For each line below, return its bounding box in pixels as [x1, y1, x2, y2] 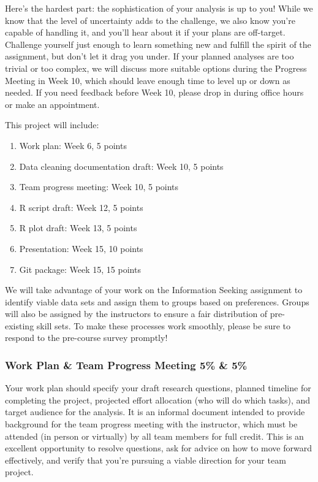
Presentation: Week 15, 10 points [19, 242, 143, 254]
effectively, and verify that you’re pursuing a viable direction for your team [5, 453, 286, 466]
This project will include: [5, 118, 99, 131]
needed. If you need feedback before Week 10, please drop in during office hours [5, 86, 304, 99]
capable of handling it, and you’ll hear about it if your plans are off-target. [5, 26, 286, 39]
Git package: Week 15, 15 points [19, 262, 141, 275]
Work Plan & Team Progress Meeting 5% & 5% [5, 357, 248, 372]
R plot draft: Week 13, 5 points [19, 221, 137, 234]
